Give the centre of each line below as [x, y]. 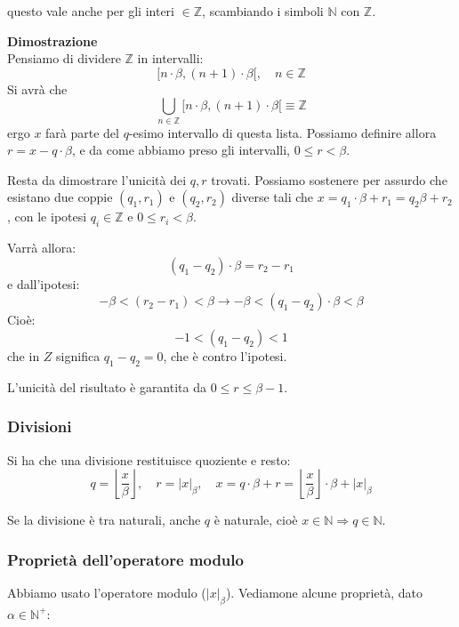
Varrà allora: [42, 248]
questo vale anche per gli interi [91, 11]
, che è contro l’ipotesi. [225, 356]
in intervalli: [170, 58]
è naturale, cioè [256, 520]
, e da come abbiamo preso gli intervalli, [181, 150]
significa [78, 356]
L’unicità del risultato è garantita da [107, 386]
